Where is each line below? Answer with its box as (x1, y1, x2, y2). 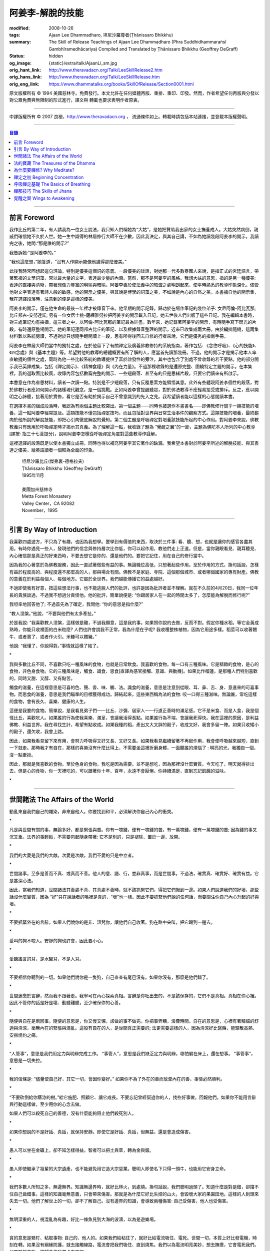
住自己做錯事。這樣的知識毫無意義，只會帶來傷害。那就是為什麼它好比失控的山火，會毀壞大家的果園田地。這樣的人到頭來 (9, 1191, 259, 1197)
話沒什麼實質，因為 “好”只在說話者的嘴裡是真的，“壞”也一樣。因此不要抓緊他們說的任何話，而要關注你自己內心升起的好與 (9, 894, 259, 900)
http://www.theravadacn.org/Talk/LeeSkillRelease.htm (48, 74, 160, 80)
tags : (9, 32, 20, 38)
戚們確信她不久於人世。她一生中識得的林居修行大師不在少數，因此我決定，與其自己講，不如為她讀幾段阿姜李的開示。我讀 (9, 233, 259, 240)
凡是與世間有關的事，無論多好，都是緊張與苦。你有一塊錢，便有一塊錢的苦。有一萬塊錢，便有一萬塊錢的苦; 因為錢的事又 (9, 827, 257, 833)
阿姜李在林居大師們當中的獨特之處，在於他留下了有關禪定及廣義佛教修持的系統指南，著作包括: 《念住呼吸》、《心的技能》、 (9, 342, 259, 348)
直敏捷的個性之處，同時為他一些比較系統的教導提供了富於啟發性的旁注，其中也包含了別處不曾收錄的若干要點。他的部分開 (9, 356, 259, 362)
